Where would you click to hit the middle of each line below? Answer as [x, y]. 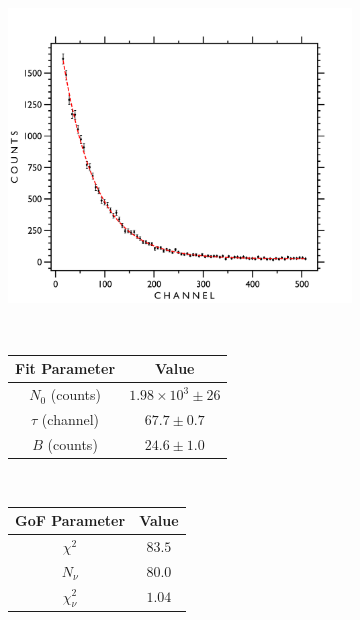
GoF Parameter [70, 520]
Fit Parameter [65, 368]
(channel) [70, 418]
